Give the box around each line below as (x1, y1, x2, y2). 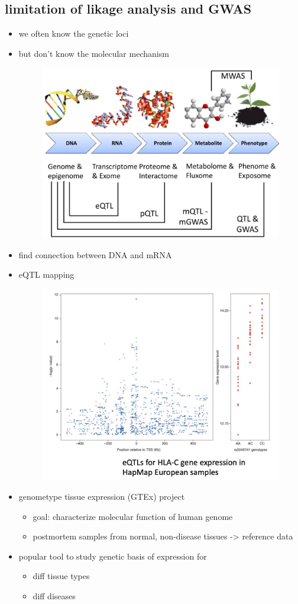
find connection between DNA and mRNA (18, 248, 172, 261)
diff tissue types (33, 570, 90, 582)
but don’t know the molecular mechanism (18, 47, 169, 59)
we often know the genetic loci (18, 27, 129, 40)
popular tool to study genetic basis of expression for (18, 550, 207, 562)
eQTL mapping (18, 268, 74, 281)
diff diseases (33, 589, 76, 602)
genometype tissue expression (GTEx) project (18, 490, 185, 502)
